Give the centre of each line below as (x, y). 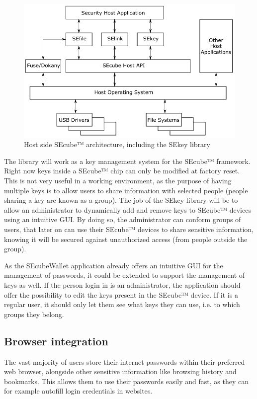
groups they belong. (34, 314)
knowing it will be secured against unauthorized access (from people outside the (126, 239)
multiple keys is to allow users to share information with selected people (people (126, 190)
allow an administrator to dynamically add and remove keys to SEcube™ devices (128, 209)
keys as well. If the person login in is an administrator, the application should (122, 285)
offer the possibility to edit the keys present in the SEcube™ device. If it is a (121, 294)
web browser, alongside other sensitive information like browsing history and (120, 371)
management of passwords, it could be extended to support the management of (125, 275)
